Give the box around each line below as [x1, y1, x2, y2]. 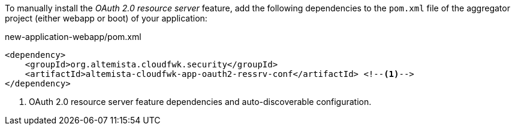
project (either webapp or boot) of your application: [5, 13, 207, 23]
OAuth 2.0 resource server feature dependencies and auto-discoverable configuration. [29, 97, 372, 107]
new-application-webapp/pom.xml [5, 32, 141, 42]
